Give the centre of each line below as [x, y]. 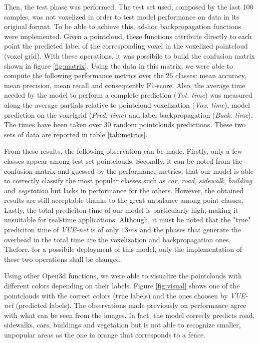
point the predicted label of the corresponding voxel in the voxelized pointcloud [126, 46]
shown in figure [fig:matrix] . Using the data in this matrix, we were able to [118, 65]
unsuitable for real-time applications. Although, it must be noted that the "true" [127, 220]
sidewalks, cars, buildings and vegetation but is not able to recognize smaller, [122, 325]
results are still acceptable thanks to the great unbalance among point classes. [124, 200]
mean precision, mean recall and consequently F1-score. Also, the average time [125, 85]
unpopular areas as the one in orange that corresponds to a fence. [105, 334]
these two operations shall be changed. [63, 259]
